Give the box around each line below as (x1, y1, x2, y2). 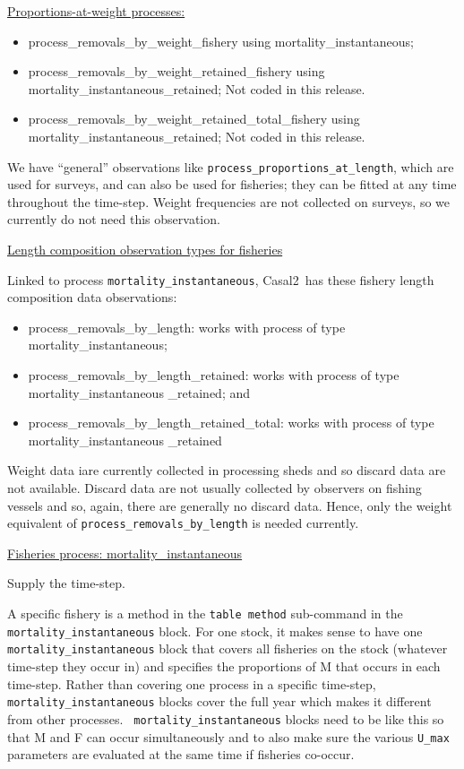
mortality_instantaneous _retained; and (28, 383, 251, 402)
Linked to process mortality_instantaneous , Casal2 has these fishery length (7, 270, 434, 289)
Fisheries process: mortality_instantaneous (7, 543, 243, 562)
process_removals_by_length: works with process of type (28, 317, 346, 336)
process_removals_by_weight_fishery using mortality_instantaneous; (28, 31, 414, 50)
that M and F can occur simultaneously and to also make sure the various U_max (7, 727, 450, 746)
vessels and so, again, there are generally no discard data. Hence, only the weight (7, 496, 452, 514)
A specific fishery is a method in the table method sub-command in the (7, 604, 403, 623)
